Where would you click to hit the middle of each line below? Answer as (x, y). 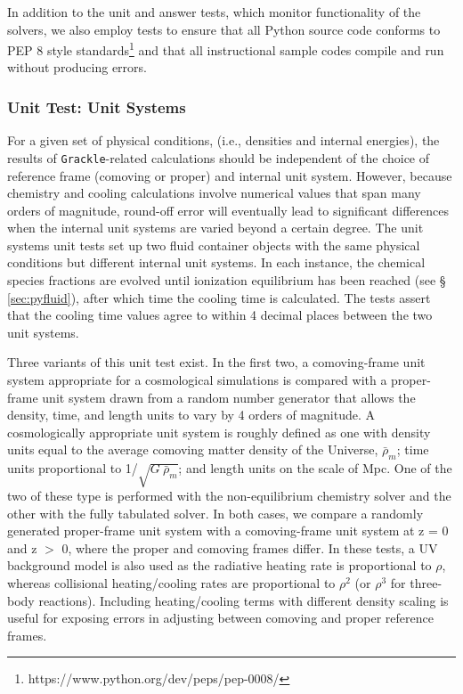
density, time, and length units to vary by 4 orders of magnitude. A (191, 415)
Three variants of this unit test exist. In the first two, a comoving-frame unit (216, 362)
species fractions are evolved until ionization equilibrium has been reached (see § (227, 280)
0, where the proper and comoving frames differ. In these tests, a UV (250, 547)
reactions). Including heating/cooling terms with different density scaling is (244, 600)
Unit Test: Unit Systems (97, 106)
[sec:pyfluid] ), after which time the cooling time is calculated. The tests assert (219, 297)
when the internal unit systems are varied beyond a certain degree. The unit (215, 228)
